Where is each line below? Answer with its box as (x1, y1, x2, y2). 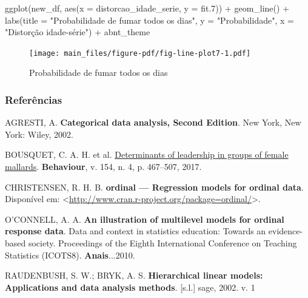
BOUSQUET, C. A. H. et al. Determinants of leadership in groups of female (5, 148, 289, 161)
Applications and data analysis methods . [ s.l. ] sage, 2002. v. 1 (5, 280, 255, 293)
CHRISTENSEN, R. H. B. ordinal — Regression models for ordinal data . (5, 180, 304, 193)
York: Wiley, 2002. (5, 127, 73, 140)
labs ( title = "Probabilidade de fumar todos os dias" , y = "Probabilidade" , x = (5, 13, 294, 26)
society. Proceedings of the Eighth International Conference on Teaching (28, 237, 297, 249)
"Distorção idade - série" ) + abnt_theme (5, 25, 150, 38)
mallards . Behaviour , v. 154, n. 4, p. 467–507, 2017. (5, 160, 202, 173)
